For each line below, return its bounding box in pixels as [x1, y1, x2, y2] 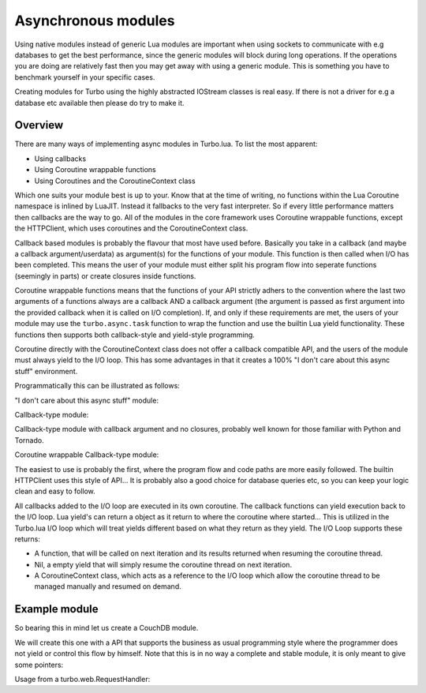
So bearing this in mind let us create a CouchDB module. [14, 624, 199, 633]
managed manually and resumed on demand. [34, 582, 181, 591]
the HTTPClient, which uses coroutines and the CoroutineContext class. [14, 223, 248, 233]
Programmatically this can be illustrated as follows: [14, 381, 181, 391]
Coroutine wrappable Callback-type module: [14, 450, 159, 459]
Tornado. [14, 435, 44, 445]
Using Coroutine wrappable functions [34, 165, 157, 174]
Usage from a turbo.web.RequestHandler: [14, 674, 151, 684]
